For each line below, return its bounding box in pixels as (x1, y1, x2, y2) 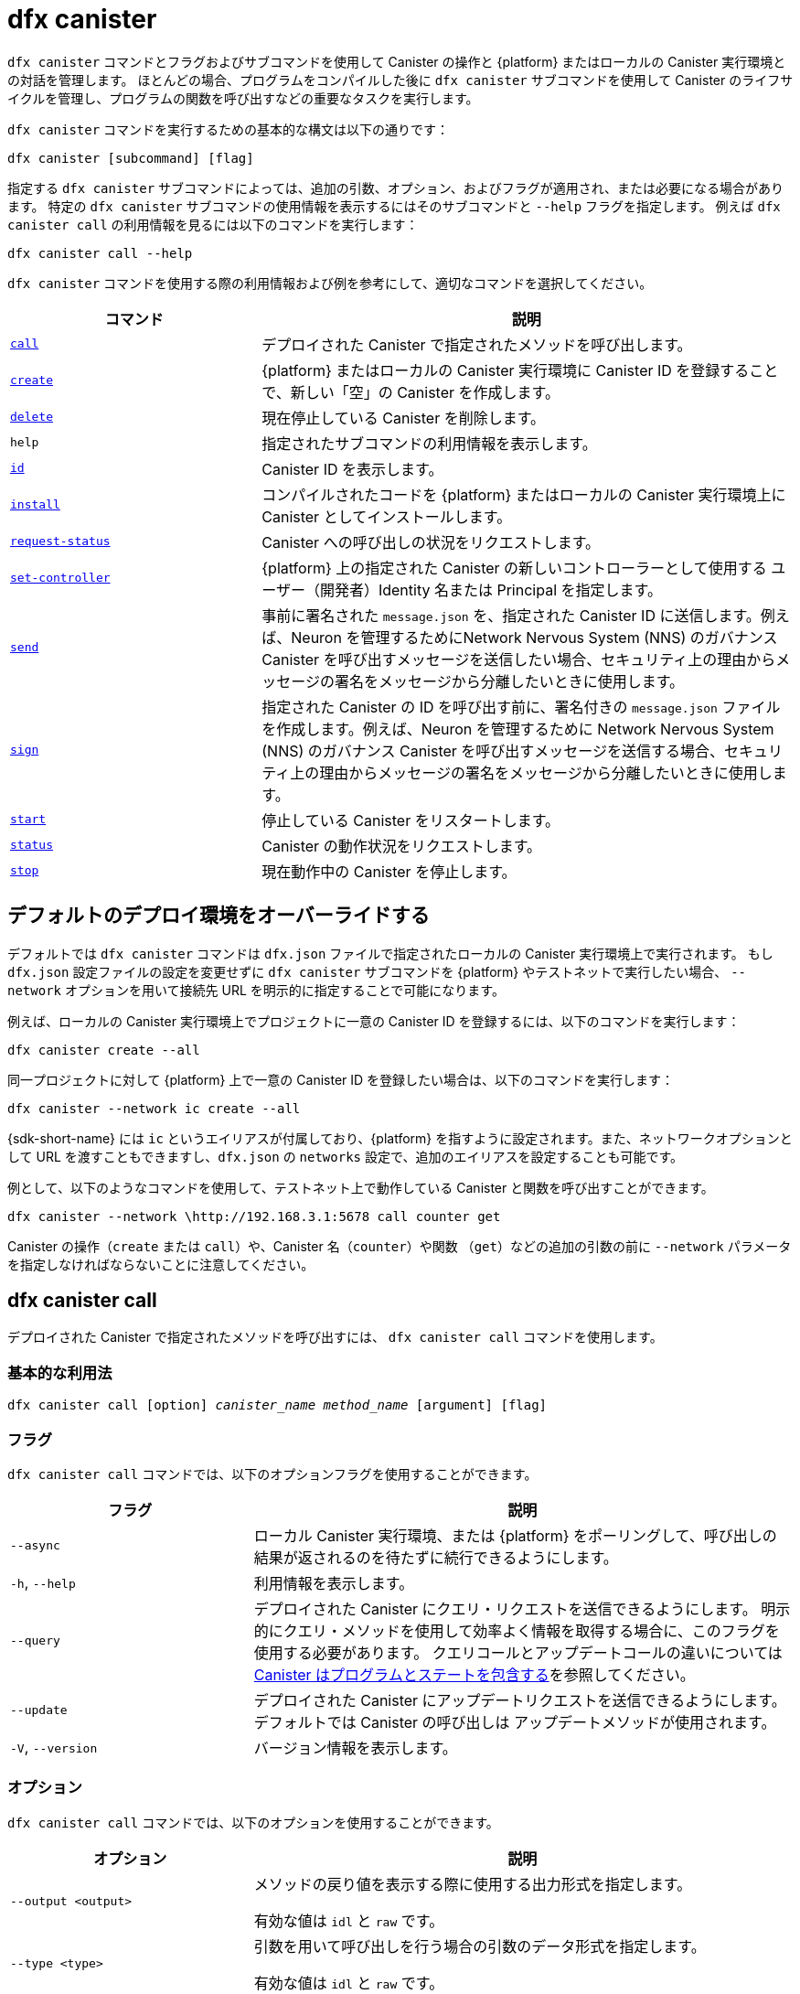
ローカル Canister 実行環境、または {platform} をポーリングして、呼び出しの (253, 1526, 777, 1545)
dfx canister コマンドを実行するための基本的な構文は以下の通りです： (7, 121, 450, 137)
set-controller (10, 571, 111, 585)
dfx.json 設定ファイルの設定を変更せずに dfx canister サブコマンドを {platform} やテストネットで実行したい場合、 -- (7, 963, 746, 980)
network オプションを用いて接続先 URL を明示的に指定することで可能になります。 (7, 981, 505, 998)
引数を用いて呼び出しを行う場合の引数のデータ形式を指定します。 (253, 1936, 706, 1956)
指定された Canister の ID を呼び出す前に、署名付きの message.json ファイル (261, 697, 781, 716)
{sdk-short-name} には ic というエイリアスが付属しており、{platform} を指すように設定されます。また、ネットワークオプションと (7, 1130, 793, 1146)
